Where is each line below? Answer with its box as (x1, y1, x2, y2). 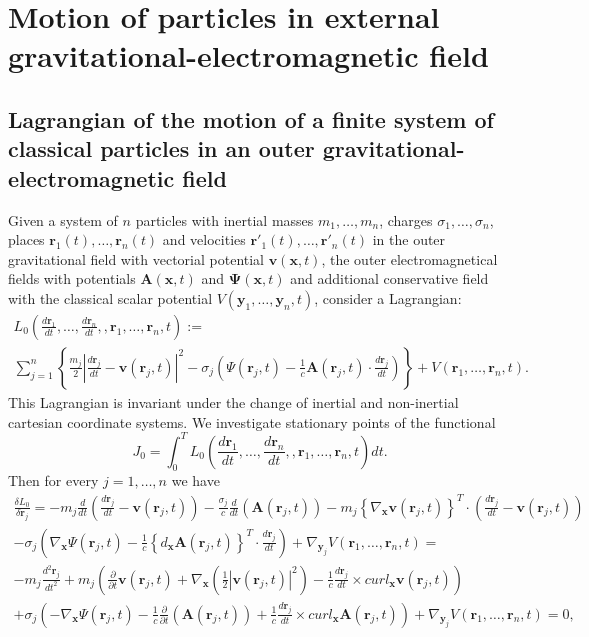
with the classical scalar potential (8, 287, 213, 308)
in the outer (372, 229, 446, 250)
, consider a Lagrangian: (314, 287, 462, 308)
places (8, 229, 45, 250)
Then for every (8, 470, 99, 491)
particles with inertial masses (135, 209, 314, 230)
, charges (379, 209, 433, 230)
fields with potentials (8, 268, 136, 289)
